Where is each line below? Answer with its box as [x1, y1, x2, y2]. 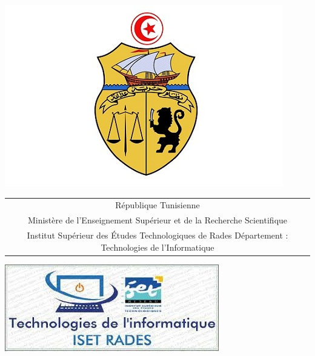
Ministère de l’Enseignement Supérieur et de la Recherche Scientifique [27, 214, 288, 226]
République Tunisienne [115, 199, 200, 211]
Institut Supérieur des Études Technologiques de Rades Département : [27, 229, 288, 242]
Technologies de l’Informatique [101, 240, 214, 253]
